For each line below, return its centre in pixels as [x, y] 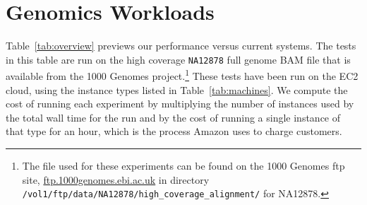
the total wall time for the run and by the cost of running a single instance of [173, 117]
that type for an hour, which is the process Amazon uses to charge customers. [174, 131]
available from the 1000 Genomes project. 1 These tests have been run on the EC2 [182, 75]
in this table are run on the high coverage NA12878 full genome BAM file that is [178, 59]
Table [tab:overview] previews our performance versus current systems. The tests [181, 46]
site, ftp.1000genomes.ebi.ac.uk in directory [116, 179]
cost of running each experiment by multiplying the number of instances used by [180, 104]
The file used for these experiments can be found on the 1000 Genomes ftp [183, 165]
